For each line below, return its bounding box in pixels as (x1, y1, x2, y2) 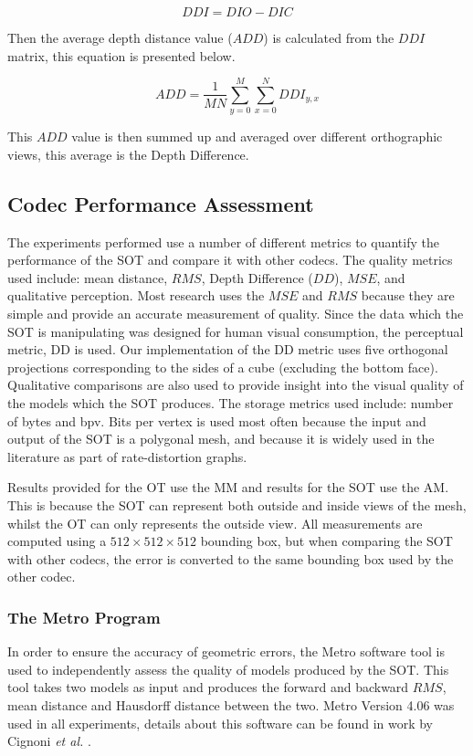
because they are (361, 286, 455, 305)
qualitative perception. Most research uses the (7, 286, 265, 305)
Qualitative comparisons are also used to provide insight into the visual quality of (7, 375, 464, 394)
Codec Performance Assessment (7, 189, 314, 217)
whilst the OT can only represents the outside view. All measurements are (7, 513, 423, 532)
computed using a (7, 531, 107, 551)
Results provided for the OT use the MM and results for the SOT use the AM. (7, 478, 449, 497)
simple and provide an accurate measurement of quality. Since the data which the (7, 304, 464, 323)
